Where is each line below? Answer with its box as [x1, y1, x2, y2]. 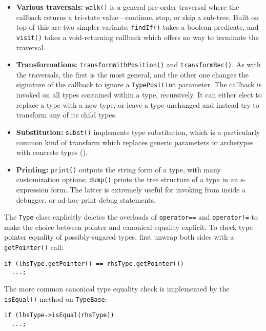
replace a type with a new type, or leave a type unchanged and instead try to [16, 99, 259, 110]
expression [16, 184, 49, 194]
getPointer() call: [4, 242, 64, 252]
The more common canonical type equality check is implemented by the [4, 283, 230, 294]
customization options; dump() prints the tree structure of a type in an [16, 174, 238, 185]
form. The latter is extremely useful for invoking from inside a [51, 184, 246, 194]
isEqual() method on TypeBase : [4, 293, 107, 304]
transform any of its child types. [16, 109, 117, 120]
